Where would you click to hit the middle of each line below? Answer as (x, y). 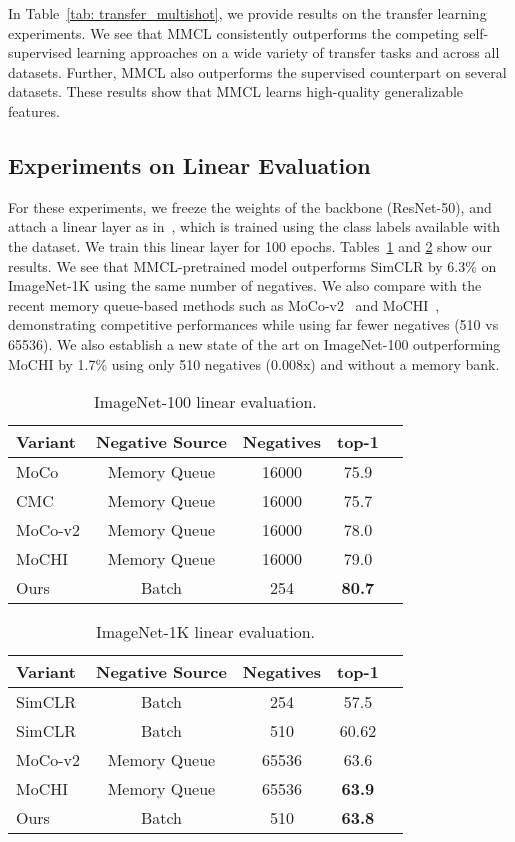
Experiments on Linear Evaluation (189, 164)
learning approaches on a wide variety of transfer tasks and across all (288, 52)
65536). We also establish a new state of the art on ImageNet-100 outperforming (254, 343)
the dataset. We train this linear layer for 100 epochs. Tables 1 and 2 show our (250, 245)
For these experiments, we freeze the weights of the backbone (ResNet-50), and (250, 206)
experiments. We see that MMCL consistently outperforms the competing (234, 32)
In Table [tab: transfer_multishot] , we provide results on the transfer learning (247, 13)
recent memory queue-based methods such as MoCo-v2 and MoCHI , (224, 304)
